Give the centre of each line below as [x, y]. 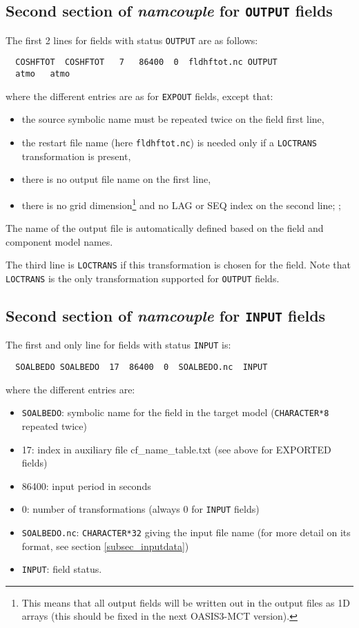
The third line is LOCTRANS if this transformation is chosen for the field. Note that [178, 265]
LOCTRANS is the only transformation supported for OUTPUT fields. [143, 278]
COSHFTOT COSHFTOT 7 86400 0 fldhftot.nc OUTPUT [146, 62]
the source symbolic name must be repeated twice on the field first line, [173, 119]
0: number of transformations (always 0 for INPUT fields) [140, 509]
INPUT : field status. [62, 569]
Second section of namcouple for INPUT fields [166, 315]
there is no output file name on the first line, [116, 179]
